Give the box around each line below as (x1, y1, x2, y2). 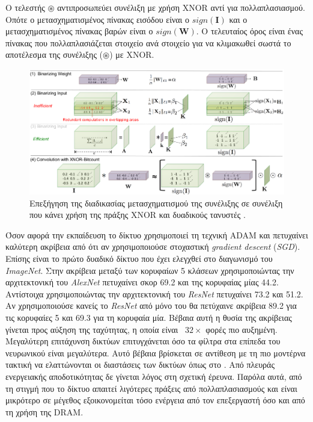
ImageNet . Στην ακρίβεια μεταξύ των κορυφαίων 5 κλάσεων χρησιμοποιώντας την (5, 264, 294, 276)
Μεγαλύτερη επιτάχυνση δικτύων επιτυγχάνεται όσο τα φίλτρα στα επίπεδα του (5, 335, 281, 347)
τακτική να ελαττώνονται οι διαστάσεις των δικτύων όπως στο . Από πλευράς (5, 358, 275, 371)
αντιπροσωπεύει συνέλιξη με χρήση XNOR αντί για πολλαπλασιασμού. (57, 1, 305, 13)
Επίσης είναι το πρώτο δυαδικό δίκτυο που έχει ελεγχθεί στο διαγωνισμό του (5, 252, 273, 265)
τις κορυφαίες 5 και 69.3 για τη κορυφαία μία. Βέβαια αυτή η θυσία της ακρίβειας (5, 311, 292, 323)
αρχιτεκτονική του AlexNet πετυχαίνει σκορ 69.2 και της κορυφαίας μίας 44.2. (5, 276, 279, 288)
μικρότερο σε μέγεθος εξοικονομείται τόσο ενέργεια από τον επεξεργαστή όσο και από (5, 394, 305, 406)
